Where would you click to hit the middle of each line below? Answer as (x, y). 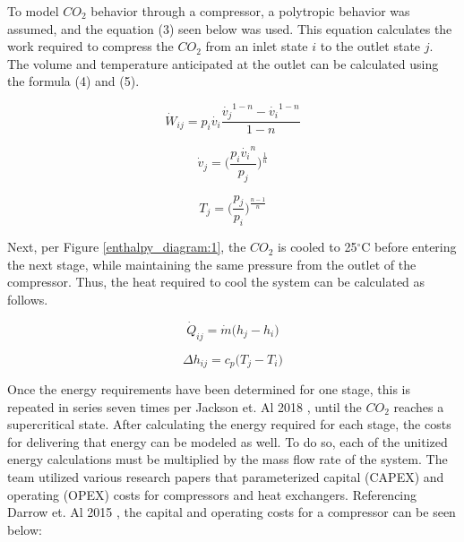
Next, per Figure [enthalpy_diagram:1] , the (127, 247)
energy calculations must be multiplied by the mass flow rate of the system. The (228, 459)
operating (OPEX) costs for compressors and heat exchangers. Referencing (212, 494)
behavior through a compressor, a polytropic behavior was (250, 11)
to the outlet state (370, 46)
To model (33, 11)
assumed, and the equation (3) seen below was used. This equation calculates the (230, 28)
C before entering (409, 247)
